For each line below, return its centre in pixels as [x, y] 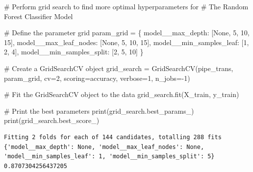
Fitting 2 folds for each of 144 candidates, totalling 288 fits [113, 137]
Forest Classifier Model [38, 16]
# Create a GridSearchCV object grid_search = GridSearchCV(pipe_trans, [119, 68]
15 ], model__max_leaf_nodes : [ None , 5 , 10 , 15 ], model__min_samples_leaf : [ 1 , [126, 42]
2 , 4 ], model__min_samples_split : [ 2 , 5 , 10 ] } [74, 52]
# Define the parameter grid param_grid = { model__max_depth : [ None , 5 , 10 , [127, 33]
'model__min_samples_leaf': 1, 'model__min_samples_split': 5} [109, 157]
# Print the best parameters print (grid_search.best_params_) [99, 111]
